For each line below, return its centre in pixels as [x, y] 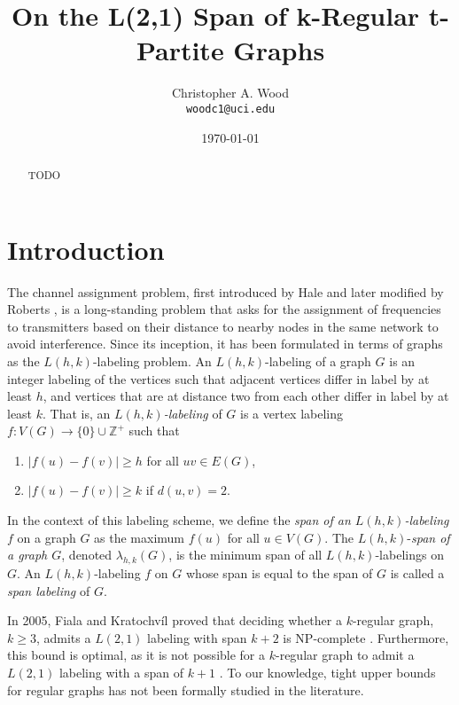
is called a [417, 573]
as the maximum [140, 537]
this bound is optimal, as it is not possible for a [136, 655]
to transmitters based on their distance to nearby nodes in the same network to [223, 326]
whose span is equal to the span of [279, 573]
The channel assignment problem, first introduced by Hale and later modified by [226, 291]
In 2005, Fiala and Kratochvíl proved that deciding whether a [175, 620]
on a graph [47, 537]
